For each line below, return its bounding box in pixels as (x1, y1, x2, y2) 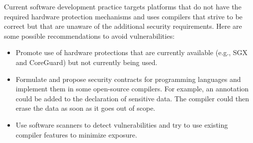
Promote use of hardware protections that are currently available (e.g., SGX (15, 47, 248, 58)
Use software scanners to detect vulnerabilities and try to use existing (15, 119, 228, 130)
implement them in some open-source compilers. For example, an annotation (15, 83, 249, 94)
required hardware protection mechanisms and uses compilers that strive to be (4, 11, 243, 21)
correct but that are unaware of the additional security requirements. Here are (4, 21, 242, 31)
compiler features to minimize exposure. (15, 129, 137, 140)
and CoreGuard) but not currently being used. (15, 57, 158, 67)
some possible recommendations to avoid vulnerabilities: (4, 30, 175, 41)
